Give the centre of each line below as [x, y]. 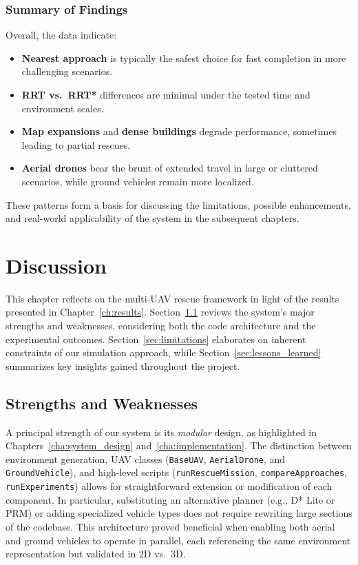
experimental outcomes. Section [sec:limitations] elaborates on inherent [156, 339]
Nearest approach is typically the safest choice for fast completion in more [184, 58]
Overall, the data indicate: [61, 35]
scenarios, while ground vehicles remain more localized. [138, 181]
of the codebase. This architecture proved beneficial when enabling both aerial [170, 526]
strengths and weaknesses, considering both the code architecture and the [161, 326]
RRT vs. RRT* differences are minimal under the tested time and [166, 94]
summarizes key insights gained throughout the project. [123, 366]
